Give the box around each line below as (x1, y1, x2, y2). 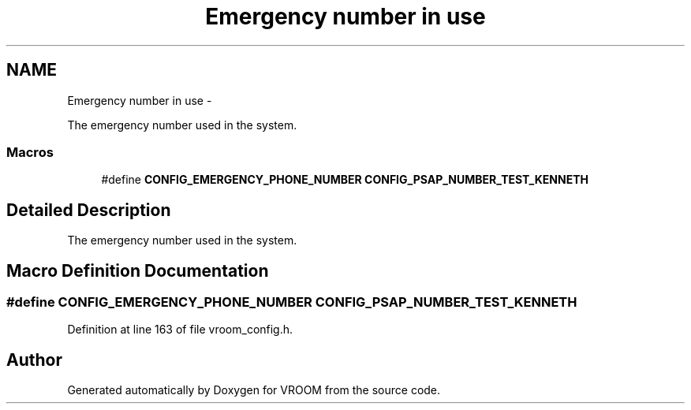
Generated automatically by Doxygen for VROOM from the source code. (67, 383, 441, 397)
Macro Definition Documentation (6, 260, 269, 281)
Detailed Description (6, 199, 171, 220)
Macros (6, 143, 54, 160)
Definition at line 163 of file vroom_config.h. (67, 322, 293, 337)
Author (6, 349, 62, 370)
